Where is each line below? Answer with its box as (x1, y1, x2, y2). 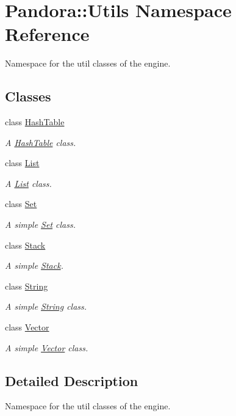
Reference (5, 21, 90, 46)
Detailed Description (5, 371, 138, 390)
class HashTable (5, 115, 65, 128)
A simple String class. (5, 300, 87, 313)
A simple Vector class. (5, 341, 88, 354)
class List (5, 156, 40, 169)
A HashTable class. (5, 136, 76, 148)
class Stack (5, 238, 46, 251)
